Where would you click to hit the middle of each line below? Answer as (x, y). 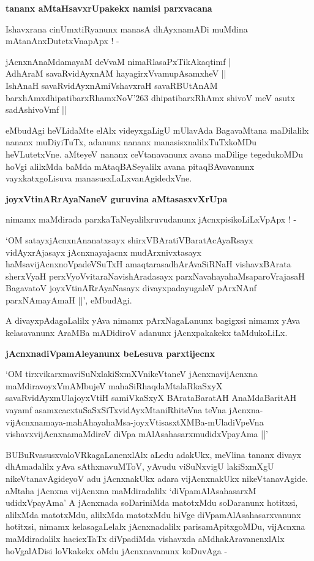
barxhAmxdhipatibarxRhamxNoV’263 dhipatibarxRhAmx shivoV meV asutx (150, 97)
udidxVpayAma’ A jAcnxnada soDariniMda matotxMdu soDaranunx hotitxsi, (152, 502)
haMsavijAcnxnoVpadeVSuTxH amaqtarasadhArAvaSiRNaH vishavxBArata (148, 264)
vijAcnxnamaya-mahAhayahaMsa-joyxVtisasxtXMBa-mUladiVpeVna (135, 422)
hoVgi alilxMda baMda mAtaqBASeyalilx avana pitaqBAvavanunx (130, 166)
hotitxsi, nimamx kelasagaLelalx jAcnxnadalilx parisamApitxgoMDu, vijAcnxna (155, 526)
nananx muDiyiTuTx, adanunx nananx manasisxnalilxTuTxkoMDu (131, 142)
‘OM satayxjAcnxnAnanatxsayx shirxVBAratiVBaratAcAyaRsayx (129, 239)
